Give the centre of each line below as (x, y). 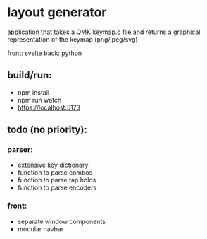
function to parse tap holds (57, 180)
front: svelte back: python (45, 53)
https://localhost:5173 (49, 107)
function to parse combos (55, 173)
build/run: (30, 75)
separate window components (61, 221)
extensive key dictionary (53, 165)
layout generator (57, 12)
